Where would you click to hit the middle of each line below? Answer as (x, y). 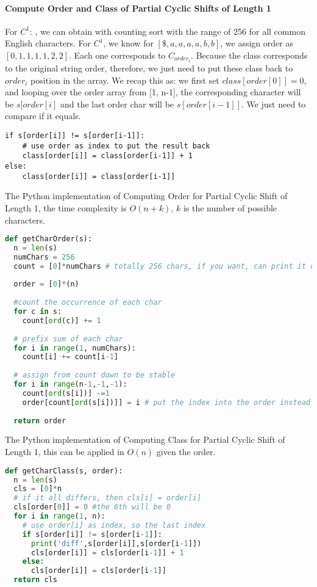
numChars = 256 (44, 257)
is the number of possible (230, 207)
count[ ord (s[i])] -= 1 (66, 393)
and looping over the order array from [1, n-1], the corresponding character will (153, 92)
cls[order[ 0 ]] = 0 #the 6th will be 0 (92, 507)
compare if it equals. (43, 116)
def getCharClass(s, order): (64, 471)
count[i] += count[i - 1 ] (70, 357)
